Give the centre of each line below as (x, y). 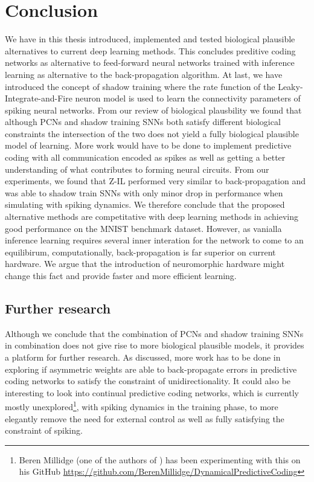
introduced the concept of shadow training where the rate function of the (140, 86)
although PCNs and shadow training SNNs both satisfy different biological (143, 122)
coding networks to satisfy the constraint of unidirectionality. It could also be (148, 381)
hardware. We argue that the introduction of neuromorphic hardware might (145, 264)
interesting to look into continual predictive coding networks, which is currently (152, 392)
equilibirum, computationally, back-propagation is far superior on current (140, 252)
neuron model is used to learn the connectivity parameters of (188, 98)
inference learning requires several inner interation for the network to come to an (154, 240)
